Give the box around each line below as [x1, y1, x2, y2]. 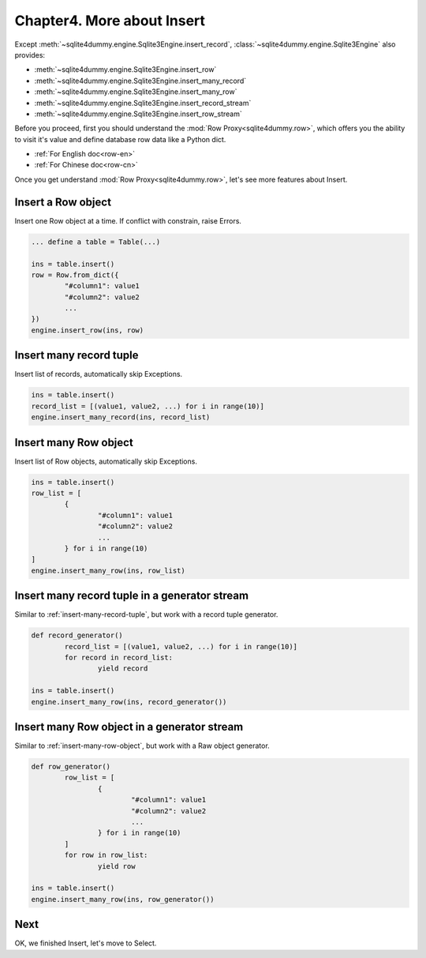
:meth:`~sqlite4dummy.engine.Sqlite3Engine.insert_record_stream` [34, 98, 252, 107]
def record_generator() [31, 631, 124, 640]
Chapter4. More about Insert [14, 12, 205, 29]
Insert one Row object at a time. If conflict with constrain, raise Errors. [14, 216, 242, 225]
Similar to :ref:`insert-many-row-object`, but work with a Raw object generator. [14, 741, 270, 750]
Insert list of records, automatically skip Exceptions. [14, 370, 183, 379]
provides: [14, 50, 46, 59]
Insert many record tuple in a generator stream [14, 589, 248, 603]
